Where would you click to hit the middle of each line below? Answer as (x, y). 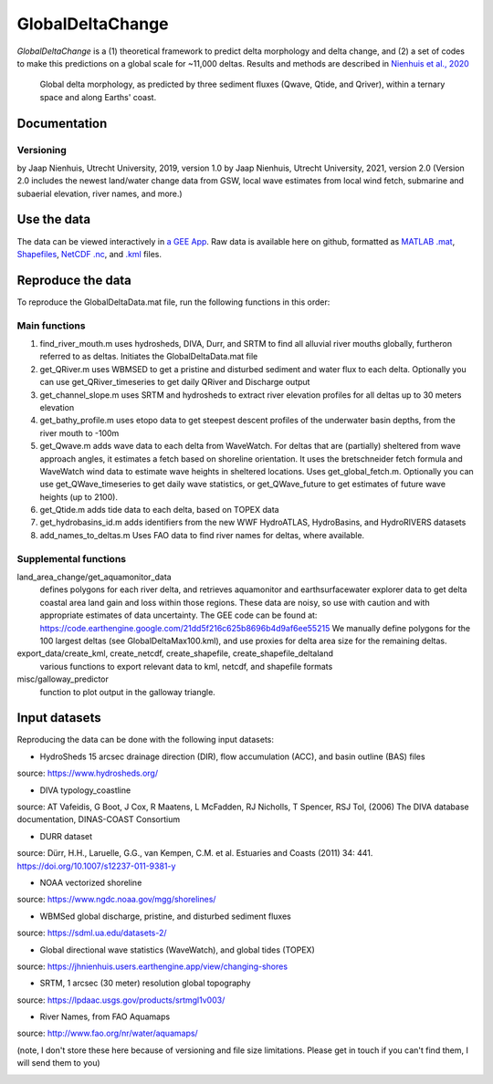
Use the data (54, 219)
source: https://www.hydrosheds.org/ (88, 773)
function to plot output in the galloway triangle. (128, 692)
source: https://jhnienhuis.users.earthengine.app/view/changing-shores (152, 966)
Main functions (51, 326)
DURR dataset (66, 836)
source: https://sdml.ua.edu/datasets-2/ (92, 933)
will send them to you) (58, 1063)
